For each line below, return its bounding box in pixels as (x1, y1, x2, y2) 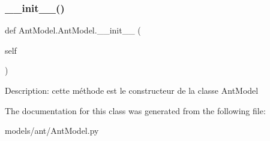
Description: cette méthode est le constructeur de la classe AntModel (5, 84, 259, 96)
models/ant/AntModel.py (5, 124, 99, 137)
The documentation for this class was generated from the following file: (5, 104, 266, 117)
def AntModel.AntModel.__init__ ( (5, 24, 141, 36)
